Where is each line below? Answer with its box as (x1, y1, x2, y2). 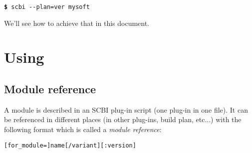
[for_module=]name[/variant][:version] (4, 142, 136, 149)
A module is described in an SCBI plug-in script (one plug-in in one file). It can (4, 104, 248, 115)
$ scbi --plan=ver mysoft (4, 3, 90, 10)
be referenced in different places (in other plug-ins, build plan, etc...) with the (4, 114, 242, 125)
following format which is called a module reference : (4, 124, 162, 135)
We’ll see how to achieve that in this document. (4, 17, 150, 28)
